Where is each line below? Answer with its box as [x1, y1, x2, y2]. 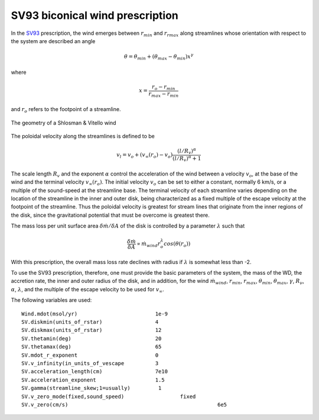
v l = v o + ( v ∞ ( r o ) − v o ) [116, 151, 173, 159]
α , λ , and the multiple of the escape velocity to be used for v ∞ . [11, 285, 165, 294]
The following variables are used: [11, 297, 92, 304]
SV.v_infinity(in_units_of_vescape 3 [21, 360, 159, 366]
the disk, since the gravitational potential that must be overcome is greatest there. [11, 211, 210, 219]
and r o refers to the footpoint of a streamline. [11, 106, 121, 114]
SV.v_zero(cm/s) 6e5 [21, 401, 227, 408]
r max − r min [148, 90, 179, 99]
